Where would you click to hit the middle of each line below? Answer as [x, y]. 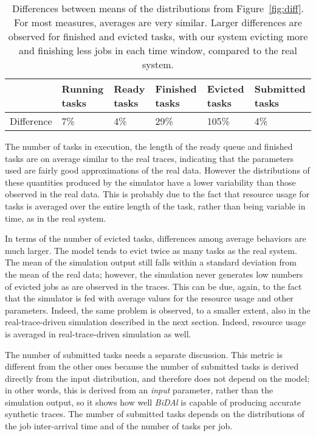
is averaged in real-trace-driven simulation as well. [98, 333]
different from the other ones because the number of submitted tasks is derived [152, 366]
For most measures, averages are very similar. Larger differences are [158, 22]
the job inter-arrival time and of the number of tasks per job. [119, 426]
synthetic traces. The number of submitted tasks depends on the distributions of [155, 414]
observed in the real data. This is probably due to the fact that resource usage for [157, 194]
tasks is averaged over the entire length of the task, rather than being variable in [155, 206]
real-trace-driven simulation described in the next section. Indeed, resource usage [156, 322]
